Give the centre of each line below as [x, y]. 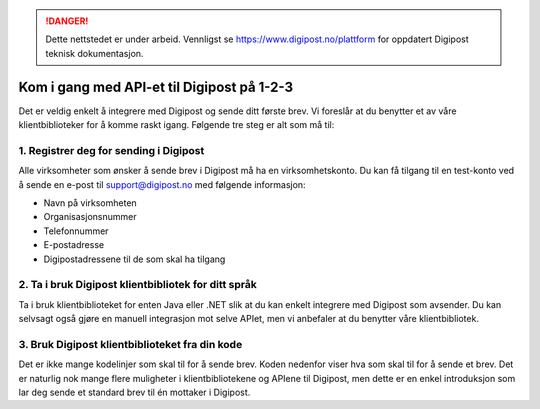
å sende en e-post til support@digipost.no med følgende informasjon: [162, 184]
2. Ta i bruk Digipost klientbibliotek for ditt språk [137, 285]
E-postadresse [74, 245]
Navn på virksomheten [90, 203]
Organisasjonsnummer [90, 217]
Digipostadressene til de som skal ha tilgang [134, 259]
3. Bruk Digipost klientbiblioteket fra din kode [130, 344]
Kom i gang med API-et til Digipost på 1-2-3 [156, 86]
